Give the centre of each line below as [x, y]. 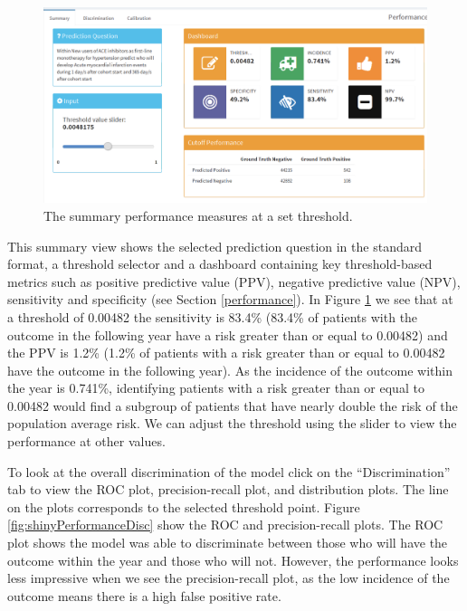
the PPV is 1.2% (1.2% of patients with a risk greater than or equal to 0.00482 [226, 353]
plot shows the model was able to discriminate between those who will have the [228, 543]
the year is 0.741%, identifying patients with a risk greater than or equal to [216, 388]
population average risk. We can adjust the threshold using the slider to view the [232, 423]
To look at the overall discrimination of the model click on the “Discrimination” [229, 471]
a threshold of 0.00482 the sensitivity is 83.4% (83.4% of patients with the [213, 316]
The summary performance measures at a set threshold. [198, 215]
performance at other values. [86, 441]
